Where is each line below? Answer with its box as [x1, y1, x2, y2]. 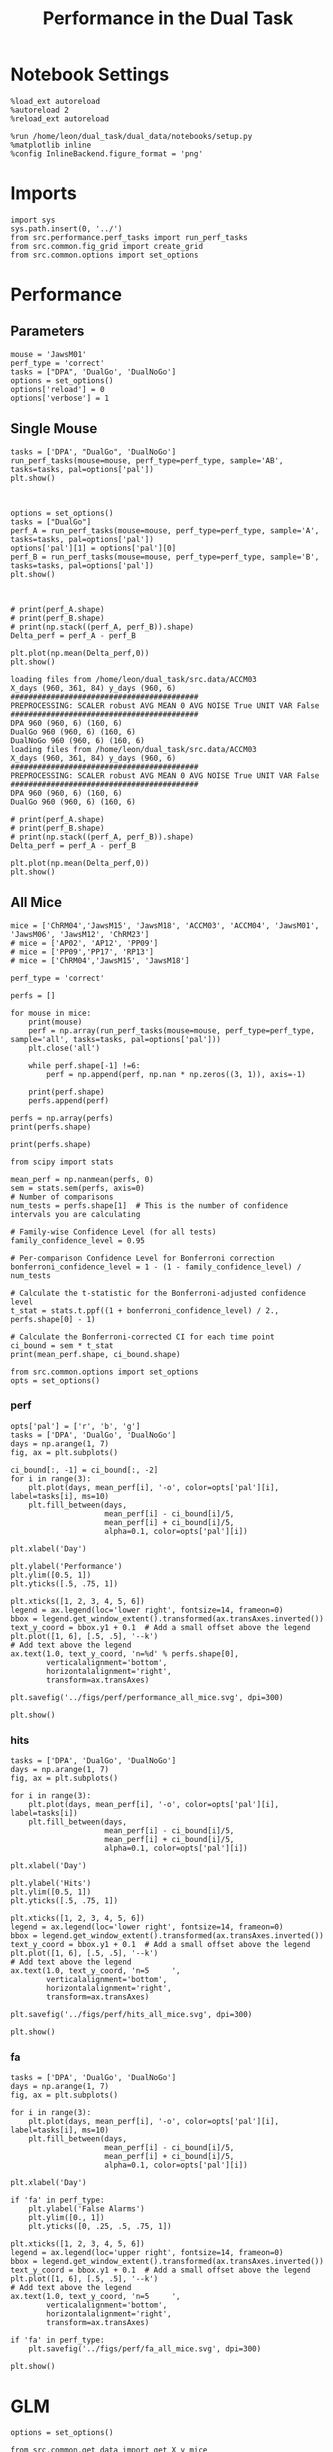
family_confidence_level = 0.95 [10, 1235, 145, 1246]
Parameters [10, 323, 85, 340]
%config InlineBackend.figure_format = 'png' [10, 148, 203, 159]
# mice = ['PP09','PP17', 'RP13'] [10, 947, 155, 957]
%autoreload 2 [10, 105, 70, 115]
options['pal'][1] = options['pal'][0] [10, 543, 177, 553]
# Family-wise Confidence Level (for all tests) [10, 1227, 217, 1237]
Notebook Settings [10, 63, 170, 86]
